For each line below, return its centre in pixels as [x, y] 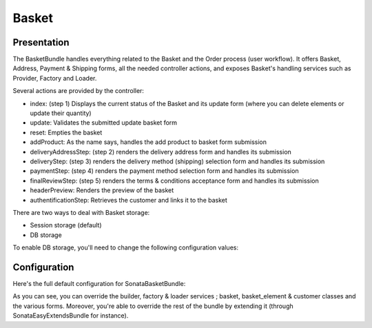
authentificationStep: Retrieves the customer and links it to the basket [128, 200]
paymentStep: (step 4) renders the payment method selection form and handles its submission [164, 171]
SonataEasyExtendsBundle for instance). [71, 316]
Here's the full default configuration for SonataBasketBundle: [99, 284]
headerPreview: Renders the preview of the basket [102, 190]
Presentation [41, 42]
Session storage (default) [66, 225]
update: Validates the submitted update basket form [104, 123]
